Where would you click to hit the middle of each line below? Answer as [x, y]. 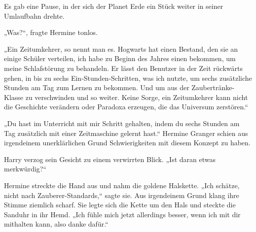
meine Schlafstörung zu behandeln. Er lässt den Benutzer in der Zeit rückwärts [123, 68]
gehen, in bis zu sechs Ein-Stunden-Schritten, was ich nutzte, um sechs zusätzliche [128, 78]
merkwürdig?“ [25, 169]
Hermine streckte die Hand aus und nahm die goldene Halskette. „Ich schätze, [122, 185]
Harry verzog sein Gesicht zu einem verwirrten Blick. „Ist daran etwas [110, 159]
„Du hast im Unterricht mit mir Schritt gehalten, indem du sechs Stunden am [122, 123]
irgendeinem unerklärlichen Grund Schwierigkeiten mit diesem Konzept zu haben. [127, 143]
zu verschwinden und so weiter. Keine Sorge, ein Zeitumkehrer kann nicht [137, 97]
